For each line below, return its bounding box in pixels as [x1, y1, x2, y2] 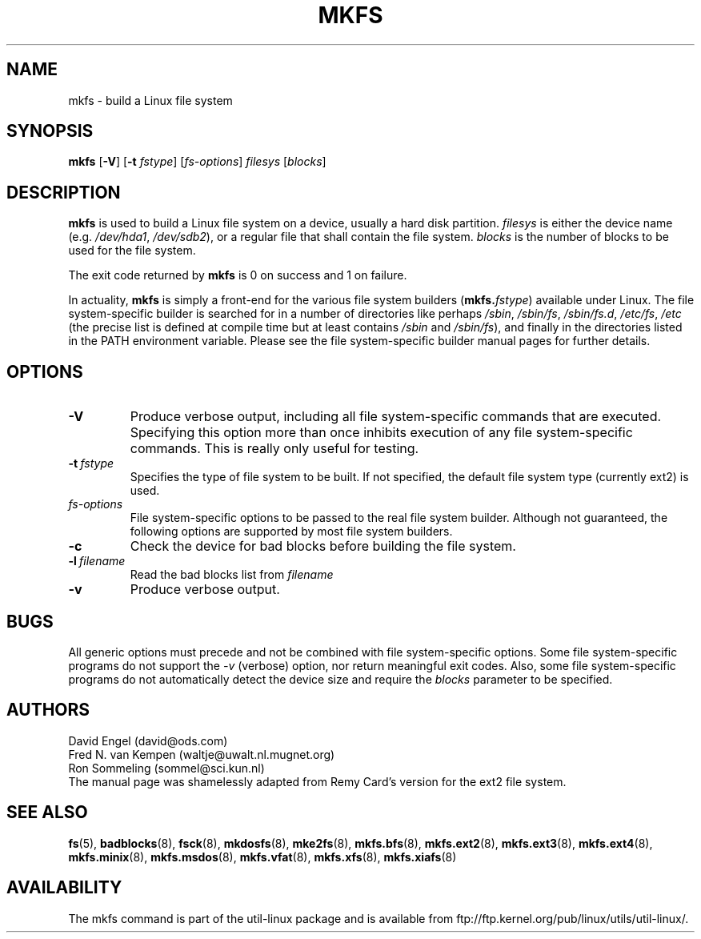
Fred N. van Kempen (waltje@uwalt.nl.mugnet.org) [68, 747, 335, 761]
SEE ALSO [6, 802, 88, 823]
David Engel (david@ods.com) [68, 733, 228, 748]
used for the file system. [68, 243, 196, 258]
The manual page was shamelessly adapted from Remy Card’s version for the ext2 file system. [68, 774, 567, 789]
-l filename [68, 554, 126, 568]
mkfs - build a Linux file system [68, 93, 233, 107]
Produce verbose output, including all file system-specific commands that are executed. [130, 408, 662, 425]
